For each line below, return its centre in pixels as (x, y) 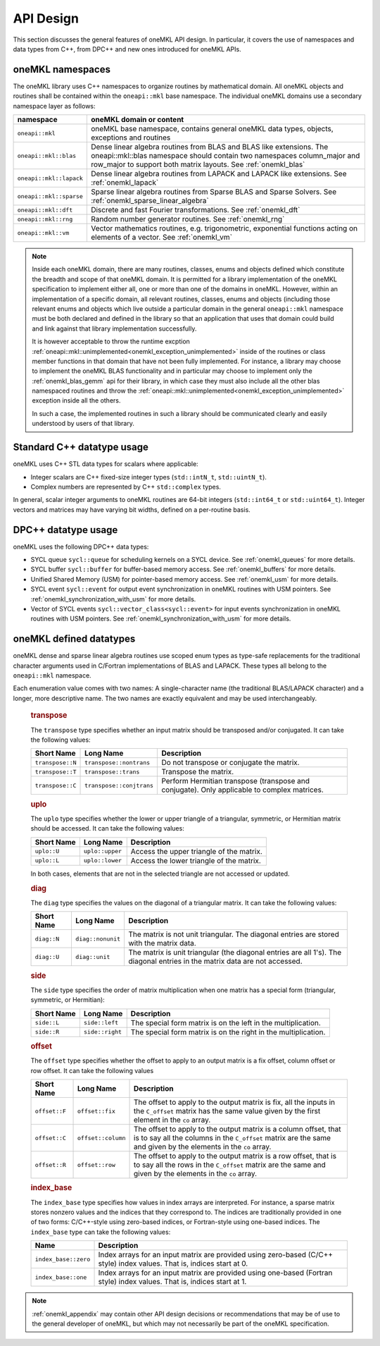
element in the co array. (172, 1120)
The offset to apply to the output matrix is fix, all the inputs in (235, 1102)
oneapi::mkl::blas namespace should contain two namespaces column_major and (225, 156)
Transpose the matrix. (198, 772)
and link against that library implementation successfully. (114, 329)
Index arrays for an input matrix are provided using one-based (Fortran (215, 1273)
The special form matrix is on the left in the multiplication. (226, 1022)
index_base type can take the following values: (101, 1232)
